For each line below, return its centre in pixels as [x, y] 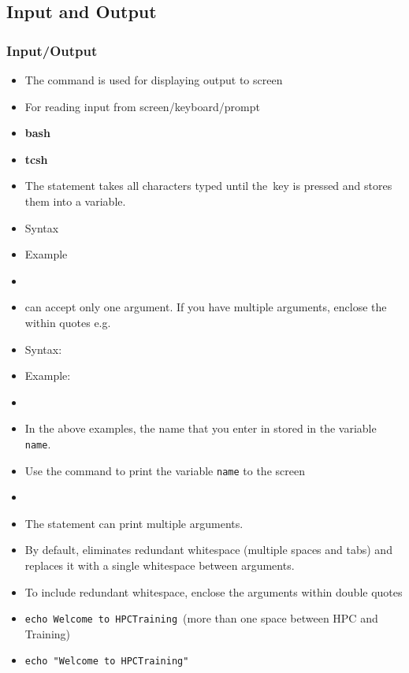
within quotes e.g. [68, 322]
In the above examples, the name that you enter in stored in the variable [201, 428]
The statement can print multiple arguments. [134, 523]
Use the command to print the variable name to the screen [165, 470]
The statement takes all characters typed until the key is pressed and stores [208, 186]
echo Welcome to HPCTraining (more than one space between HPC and [201, 618]
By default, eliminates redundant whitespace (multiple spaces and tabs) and [208, 550]
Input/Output [52, 50]
